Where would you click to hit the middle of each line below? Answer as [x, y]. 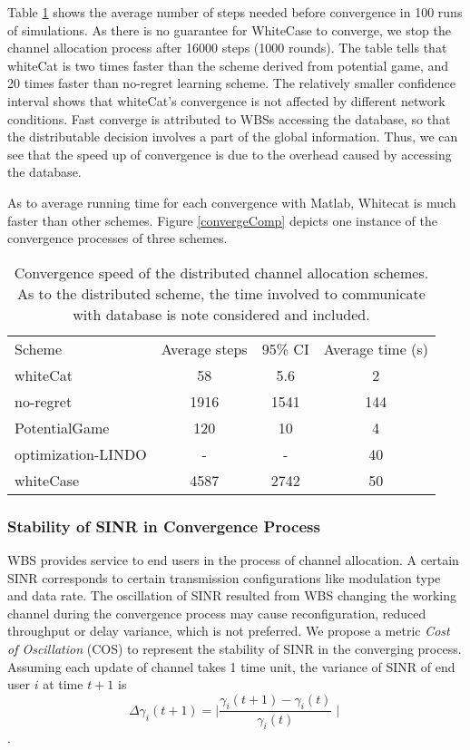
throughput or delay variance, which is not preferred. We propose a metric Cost [229, 631]
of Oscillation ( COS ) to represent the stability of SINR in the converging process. [235, 648]
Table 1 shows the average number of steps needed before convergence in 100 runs [235, 12]
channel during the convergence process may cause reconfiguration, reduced [217, 613]
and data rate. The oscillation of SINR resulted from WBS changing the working [232, 595]
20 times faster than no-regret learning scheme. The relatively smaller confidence [231, 83]
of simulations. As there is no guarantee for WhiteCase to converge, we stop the [230, 29]
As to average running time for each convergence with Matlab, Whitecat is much [232, 202]
